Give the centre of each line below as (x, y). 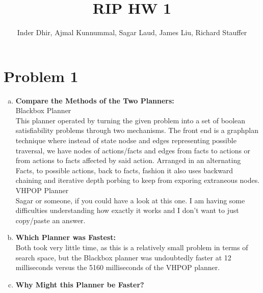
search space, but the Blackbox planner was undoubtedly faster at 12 (123, 257)
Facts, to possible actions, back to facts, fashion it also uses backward (124, 170)
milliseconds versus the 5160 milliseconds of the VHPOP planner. (118, 267)
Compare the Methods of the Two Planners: (95, 100)
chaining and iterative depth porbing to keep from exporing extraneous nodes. (138, 180)
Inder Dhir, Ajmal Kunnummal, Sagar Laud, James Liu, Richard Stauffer (132, 32)
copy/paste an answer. (50, 220)
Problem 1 (41, 76)
